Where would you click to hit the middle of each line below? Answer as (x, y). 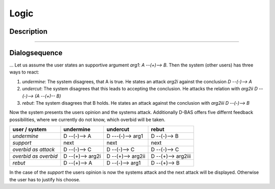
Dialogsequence (36, 53)
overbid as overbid (35, 156)
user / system (30, 129)
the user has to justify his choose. (45, 179)
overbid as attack (34, 150)
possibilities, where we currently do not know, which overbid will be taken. (87, 120)
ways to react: (24, 72)
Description (29, 31)
